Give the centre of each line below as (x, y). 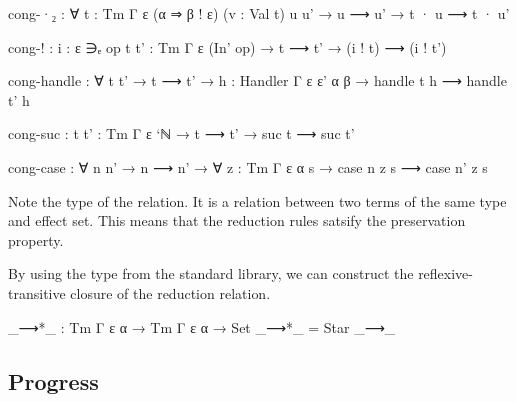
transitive (37, 292)
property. (36, 239)
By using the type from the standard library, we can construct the (211, 273)
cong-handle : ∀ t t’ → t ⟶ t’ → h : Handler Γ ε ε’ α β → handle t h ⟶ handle (257, 80)
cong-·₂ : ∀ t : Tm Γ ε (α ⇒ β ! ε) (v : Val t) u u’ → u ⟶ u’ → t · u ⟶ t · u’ (259, 13)
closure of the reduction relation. (170, 292)
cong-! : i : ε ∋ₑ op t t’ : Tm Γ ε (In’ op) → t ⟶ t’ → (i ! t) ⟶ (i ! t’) (227, 46)
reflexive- (445, 273)
